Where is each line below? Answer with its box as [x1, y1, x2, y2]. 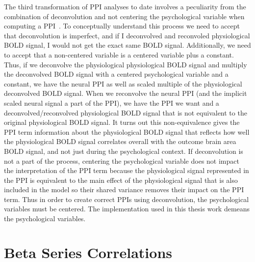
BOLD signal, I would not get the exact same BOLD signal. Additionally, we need [4, 40, 251, 50]
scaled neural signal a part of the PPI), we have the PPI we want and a [4, 97, 219, 108]
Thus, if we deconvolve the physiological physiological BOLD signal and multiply [4, 59, 247, 69]
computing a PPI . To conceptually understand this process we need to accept [4, 21, 240, 31]
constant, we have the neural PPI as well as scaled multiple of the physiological [4, 78, 242, 88]
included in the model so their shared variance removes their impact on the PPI [4, 184, 244, 195]
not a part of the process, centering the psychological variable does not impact [4, 155, 239, 166]
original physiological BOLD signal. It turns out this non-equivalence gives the [4, 117, 240, 127]
